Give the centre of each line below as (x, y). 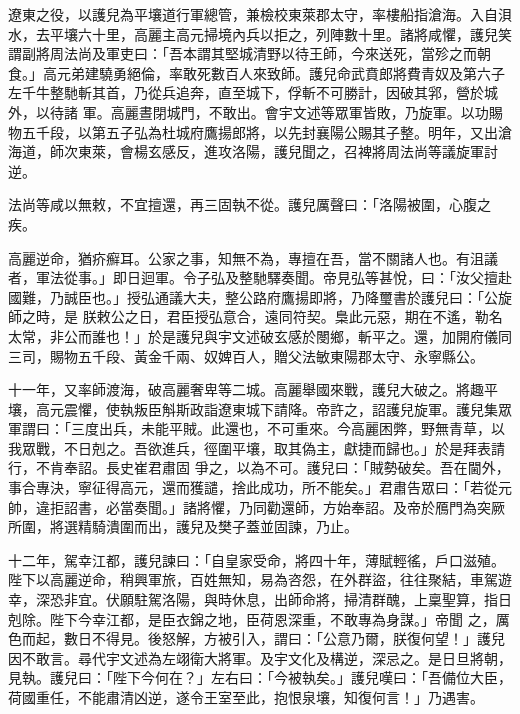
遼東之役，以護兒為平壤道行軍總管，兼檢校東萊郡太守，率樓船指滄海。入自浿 (260, 14)
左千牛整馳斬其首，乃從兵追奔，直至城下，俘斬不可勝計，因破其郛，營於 (246, 92)
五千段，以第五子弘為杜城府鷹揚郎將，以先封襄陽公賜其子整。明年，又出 (259, 131)
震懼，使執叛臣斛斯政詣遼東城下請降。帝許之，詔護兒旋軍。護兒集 (280, 408)
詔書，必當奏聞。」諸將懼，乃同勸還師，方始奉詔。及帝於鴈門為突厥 (284, 506)
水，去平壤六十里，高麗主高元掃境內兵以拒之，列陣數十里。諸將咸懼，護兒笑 (260, 33)
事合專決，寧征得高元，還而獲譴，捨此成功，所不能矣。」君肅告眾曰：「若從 (253, 487)
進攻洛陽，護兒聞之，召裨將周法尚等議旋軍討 (350, 151)
